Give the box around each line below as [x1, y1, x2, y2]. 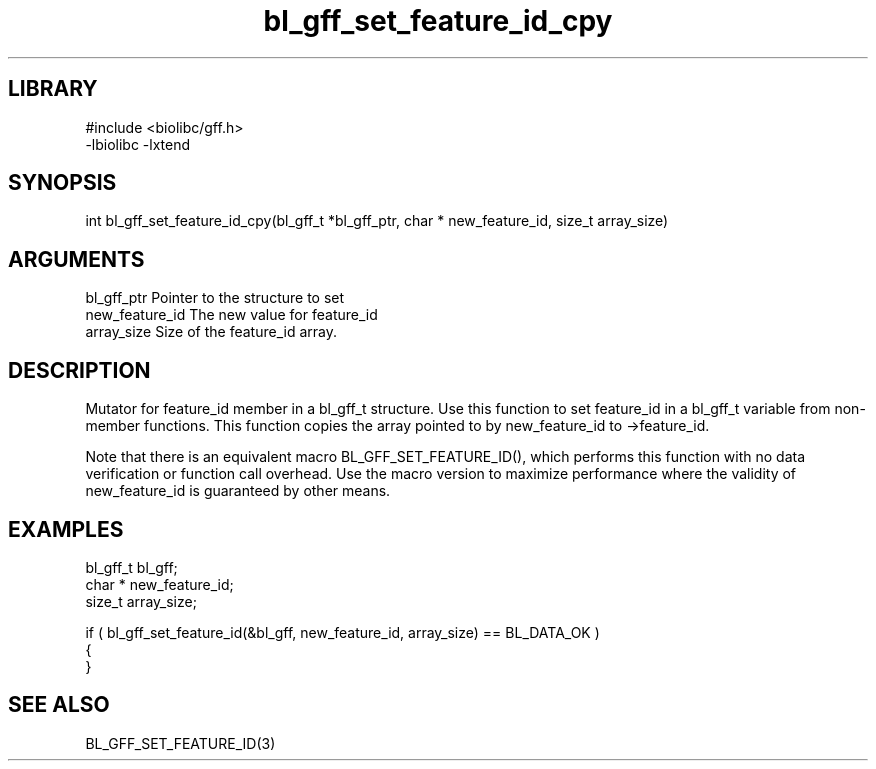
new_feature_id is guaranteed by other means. [85, 482, 391, 500]
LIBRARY [8, 76, 98, 102]
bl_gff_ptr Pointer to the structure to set [85, 289, 345, 307]
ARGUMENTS [8, 246, 145, 272]
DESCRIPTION [8, 357, 151, 383]
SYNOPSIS [8, 170, 117, 196]
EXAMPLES [8, 516, 124, 542]
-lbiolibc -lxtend [85, 135, 191, 153]
